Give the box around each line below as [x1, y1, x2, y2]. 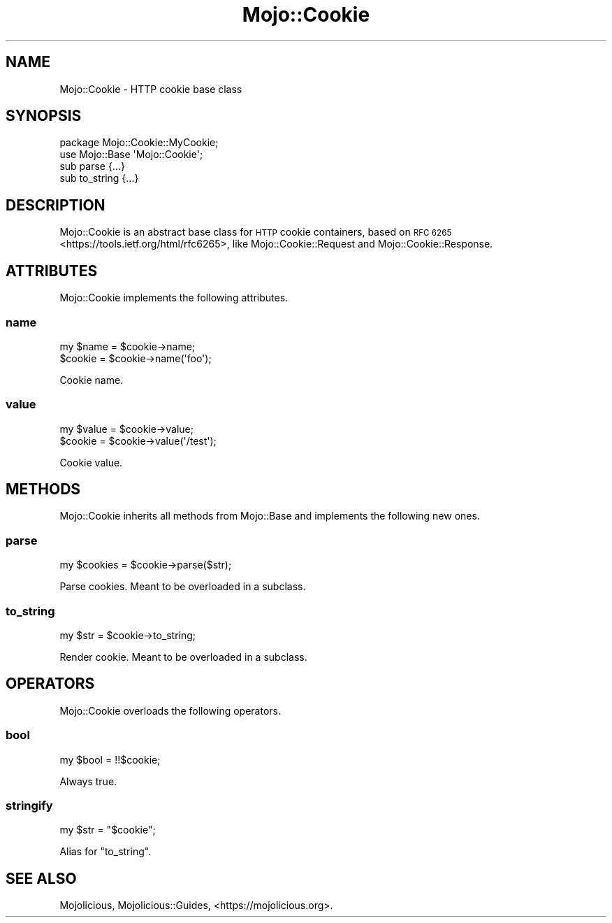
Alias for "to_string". [59, 845, 152, 858]
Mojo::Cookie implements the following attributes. [59, 292, 289, 304]
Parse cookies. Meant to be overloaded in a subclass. [59, 580, 306, 593]
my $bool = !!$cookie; [59, 753, 161, 766]
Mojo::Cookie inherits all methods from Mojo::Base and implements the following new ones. [59, 510, 480, 522]
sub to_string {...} [59, 172, 139, 185]
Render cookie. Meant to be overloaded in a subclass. [59, 650, 307, 663]
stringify [6, 798, 53, 813]
